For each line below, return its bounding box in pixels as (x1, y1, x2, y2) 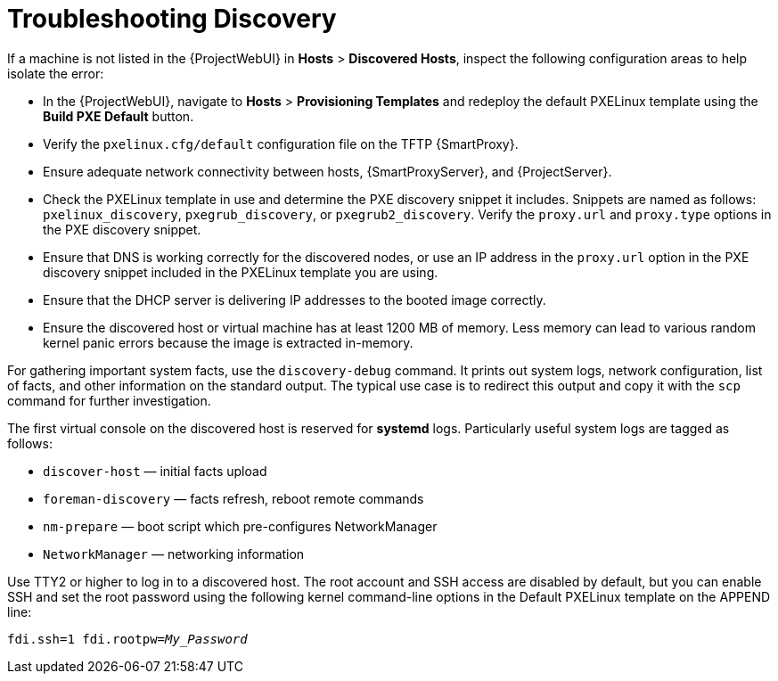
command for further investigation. (7, 392, 211, 408)
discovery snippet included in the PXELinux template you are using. (43, 264, 438, 280)
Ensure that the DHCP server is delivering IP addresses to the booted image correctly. (43, 291, 546, 308)
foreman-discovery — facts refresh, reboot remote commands (43, 490, 424, 506)
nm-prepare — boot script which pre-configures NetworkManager (43, 518, 438, 534)
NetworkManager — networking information (43, 546, 305, 562)
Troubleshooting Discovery (7, 4, 337, 34)
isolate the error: (7, 65, 104, 81)
